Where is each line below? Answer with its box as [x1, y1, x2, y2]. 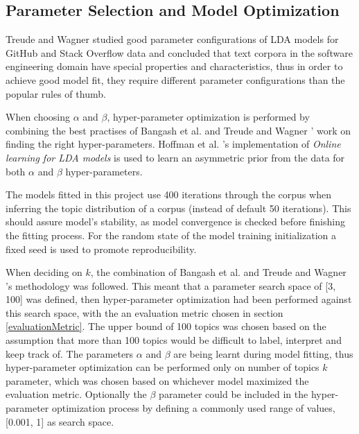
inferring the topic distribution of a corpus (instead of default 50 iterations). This [6, 200, 351, 215]
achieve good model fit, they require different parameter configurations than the [6, 72, 345, 87]
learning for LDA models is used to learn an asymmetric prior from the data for [6, 150, 345, 164]
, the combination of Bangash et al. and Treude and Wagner [90, 265, 347, 279]
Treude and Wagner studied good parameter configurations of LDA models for [6, 32, 339, 46]
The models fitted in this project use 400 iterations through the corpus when [6, 187, 331, 202]
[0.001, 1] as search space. [6, 414, 114, 428]
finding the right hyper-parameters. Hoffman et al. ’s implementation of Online [6, 137, 341, 151]
